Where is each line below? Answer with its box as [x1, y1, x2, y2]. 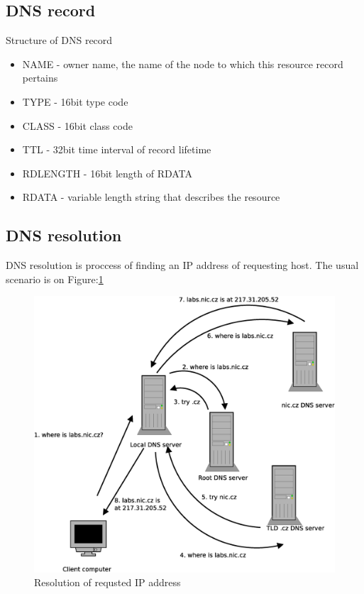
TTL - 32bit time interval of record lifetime [22, 142, 211, 157]
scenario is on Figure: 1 [6, 271, 104, 286]
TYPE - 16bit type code [22, 94, 128, 109]
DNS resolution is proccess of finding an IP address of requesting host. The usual [6, 258, 359, 273]
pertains [22, 70, 58, 85]
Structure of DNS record [6, 33, 113, 48]
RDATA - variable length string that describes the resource [22, 189, 280, 204]
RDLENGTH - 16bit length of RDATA [22, 165, 193, 180]
